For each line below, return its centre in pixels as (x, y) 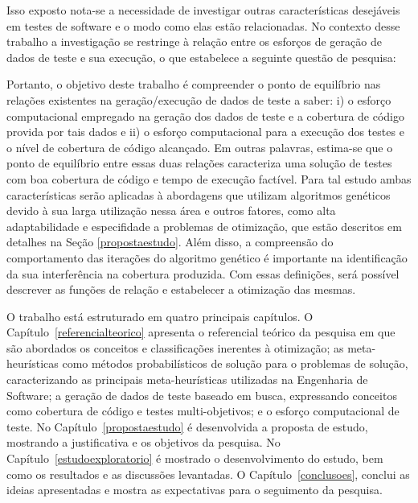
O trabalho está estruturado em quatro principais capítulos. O (160, 316)
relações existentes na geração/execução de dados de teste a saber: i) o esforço (199, 99)
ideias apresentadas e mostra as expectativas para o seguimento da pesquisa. (195, 490)
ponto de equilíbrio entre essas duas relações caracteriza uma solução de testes (199, 163)
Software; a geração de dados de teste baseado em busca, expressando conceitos (202, 395)
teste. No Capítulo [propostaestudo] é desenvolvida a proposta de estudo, (187, 426)
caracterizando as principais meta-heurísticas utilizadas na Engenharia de (187, 379)
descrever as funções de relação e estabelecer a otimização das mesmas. (181, 289)
